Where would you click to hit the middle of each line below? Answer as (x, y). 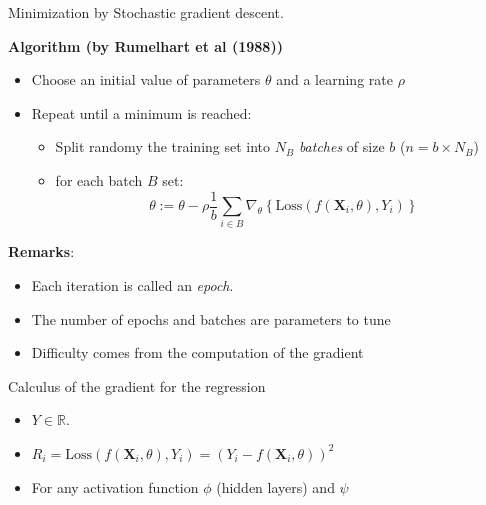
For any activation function (115, 486)
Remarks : (41, 251)
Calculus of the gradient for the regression (137, 385)
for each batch (99, 179)
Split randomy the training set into (163, 146)
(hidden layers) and (275, 486)
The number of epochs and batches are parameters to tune (211, 318)
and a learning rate (334, 79)
